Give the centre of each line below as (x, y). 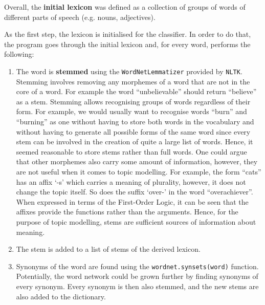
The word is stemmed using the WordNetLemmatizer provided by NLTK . (129, 71)
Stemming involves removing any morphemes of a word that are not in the (133, 81)
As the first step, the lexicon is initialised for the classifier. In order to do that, (128, 34)
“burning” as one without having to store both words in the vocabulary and (135, 121)
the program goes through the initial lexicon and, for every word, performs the (127, 44)
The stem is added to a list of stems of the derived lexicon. (108, 249)
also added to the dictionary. (61, 296)
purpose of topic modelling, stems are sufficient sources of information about (136, 221)
